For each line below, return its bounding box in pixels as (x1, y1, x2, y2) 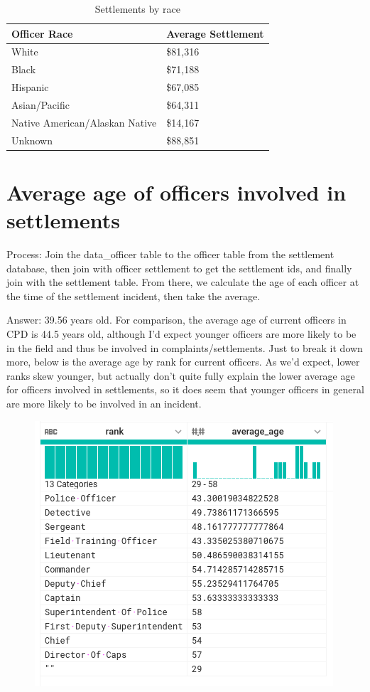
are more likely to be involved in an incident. (6, 396, 202, 410)
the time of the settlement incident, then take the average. (6, 288, 261, 303)
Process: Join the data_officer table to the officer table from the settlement (6, 247, 334, 262)
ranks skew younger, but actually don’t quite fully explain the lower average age (6, 368, 355, 383)
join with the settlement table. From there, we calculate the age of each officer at (6, 275, 359, 289)
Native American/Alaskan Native (11, 115, 157, 129)
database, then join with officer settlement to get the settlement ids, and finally (6, 260, 352, 275)
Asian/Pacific (11, 97, 70, 112)
